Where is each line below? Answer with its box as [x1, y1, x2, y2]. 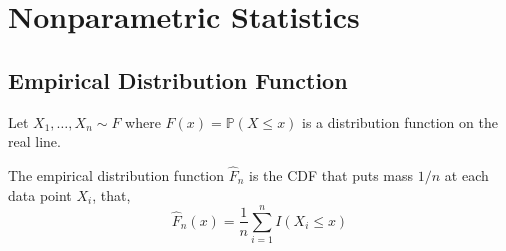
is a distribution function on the [302, 111, 498, 132]
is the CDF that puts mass [249, 164, 414, 185]
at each [444, 164, 489, 185]
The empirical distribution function [8, 164, 225, 185]
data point [8, 184, 72, 205]
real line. [8, 131, 61, 152]
